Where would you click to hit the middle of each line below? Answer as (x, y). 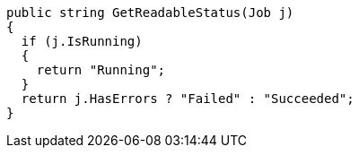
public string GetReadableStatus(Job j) (150, 13)
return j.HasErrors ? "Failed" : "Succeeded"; (188, 99)
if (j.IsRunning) (82, 41)
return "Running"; (101, 70)
